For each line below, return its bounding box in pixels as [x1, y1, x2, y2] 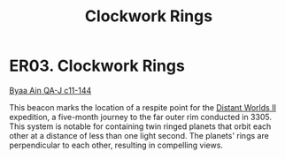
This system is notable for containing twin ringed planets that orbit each [9, 121, 272, 132]
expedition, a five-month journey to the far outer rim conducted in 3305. [9, 111, 273, 122]
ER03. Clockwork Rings [9, 56, 186, 76]
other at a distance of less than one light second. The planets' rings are [9, 130, 270, 140]
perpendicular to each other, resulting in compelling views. [9, 140, 224, 150]
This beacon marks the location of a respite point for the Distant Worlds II [9, 102, 277, 112]
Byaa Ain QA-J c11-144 [9, 85, 92, 95]
